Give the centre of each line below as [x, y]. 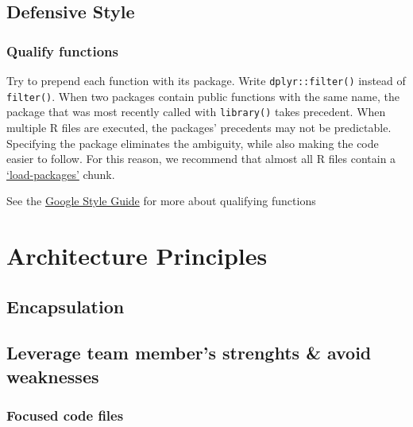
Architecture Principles [137, 256]
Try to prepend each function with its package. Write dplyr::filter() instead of [206, 80]
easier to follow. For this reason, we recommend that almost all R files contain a [201, 159]
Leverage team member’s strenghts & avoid [189, 353]
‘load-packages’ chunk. [61, 174]
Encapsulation [66, 306]
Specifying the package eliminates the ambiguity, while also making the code [193, 143]
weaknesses [53, 376]
